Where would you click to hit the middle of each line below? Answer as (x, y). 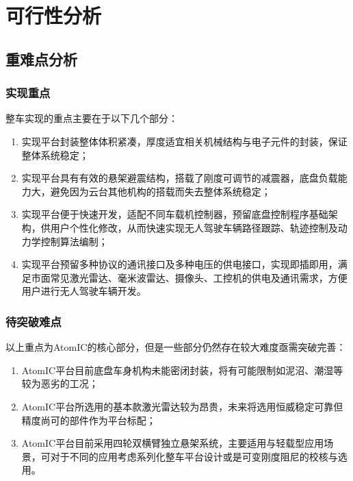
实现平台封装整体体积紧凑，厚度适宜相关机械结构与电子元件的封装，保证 (184, 141)
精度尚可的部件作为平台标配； (89, 420)
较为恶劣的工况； (60, 383)
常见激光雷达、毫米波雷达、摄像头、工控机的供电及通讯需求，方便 (199, 277)
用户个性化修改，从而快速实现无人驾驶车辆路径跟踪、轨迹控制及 (194, 227)
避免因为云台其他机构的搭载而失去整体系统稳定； (160, 191)
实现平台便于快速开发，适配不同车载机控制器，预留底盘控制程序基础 (175, 214)
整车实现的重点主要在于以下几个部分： (92, 118)
